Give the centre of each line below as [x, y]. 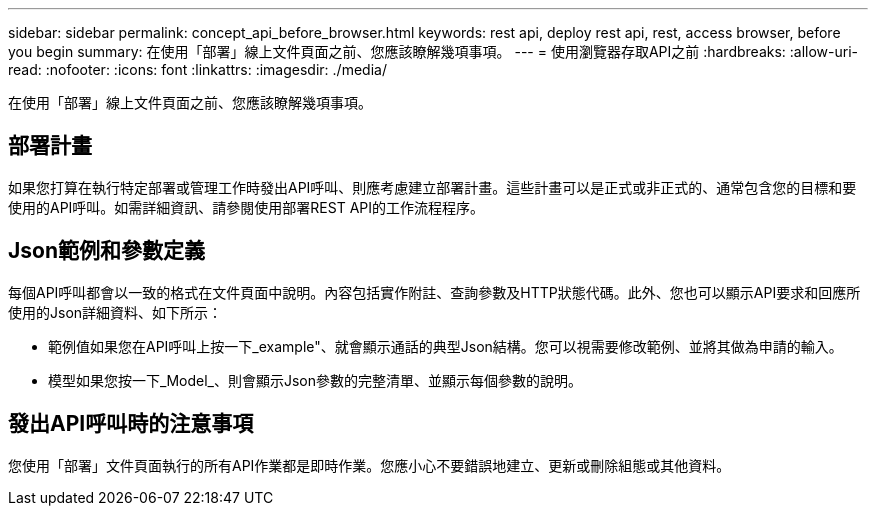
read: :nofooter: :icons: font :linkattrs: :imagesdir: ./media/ [197, 69]
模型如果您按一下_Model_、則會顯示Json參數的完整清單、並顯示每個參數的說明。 [315, 380]
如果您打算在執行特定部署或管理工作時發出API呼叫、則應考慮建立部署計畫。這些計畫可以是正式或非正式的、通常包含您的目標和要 [432, 187]
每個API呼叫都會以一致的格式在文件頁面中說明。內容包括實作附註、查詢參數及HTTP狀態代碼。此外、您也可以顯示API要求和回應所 [434, 292]
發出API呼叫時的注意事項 [131, 424]
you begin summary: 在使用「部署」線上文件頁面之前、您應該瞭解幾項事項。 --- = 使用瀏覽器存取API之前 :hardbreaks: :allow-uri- [433, 51]
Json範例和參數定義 [106, 251]
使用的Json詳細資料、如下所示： [115, 312]
